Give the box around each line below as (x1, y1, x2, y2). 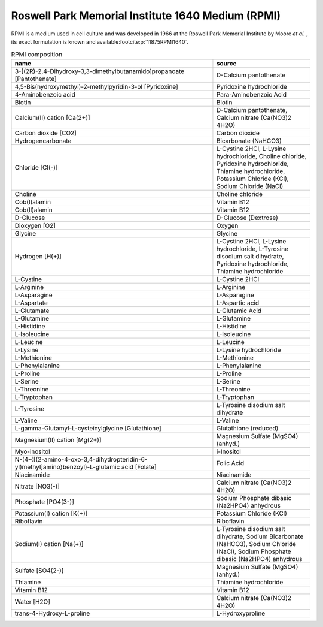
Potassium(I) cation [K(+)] (14, 509, 88, 517)
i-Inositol (216, 447, 242, 456)
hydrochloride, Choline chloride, (216, 152, 307, 160)
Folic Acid (216, 459, 245, 467)
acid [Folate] (121, 462, 157, 471)
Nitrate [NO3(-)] (14, 482, 60, 490)
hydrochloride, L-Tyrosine (216, 245, 289, 253)
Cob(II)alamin (14, 206, 53, 214)
